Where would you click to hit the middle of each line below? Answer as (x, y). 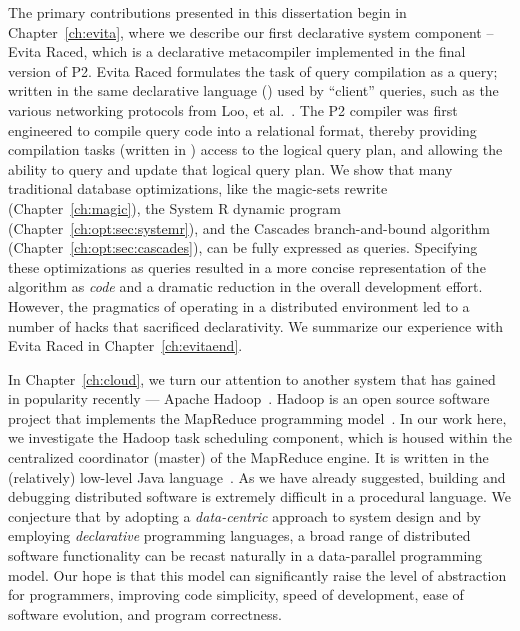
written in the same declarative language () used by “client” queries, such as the (253, 90)
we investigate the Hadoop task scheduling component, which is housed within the (260, 437)
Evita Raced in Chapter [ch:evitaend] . (125, 345)
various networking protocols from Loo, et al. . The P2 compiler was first (233, 109)
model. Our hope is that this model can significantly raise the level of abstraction (257, 574)
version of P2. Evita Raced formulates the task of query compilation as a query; (253, 70)
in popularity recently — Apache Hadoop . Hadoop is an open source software (249, 398)
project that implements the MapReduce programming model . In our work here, (257, 417)
